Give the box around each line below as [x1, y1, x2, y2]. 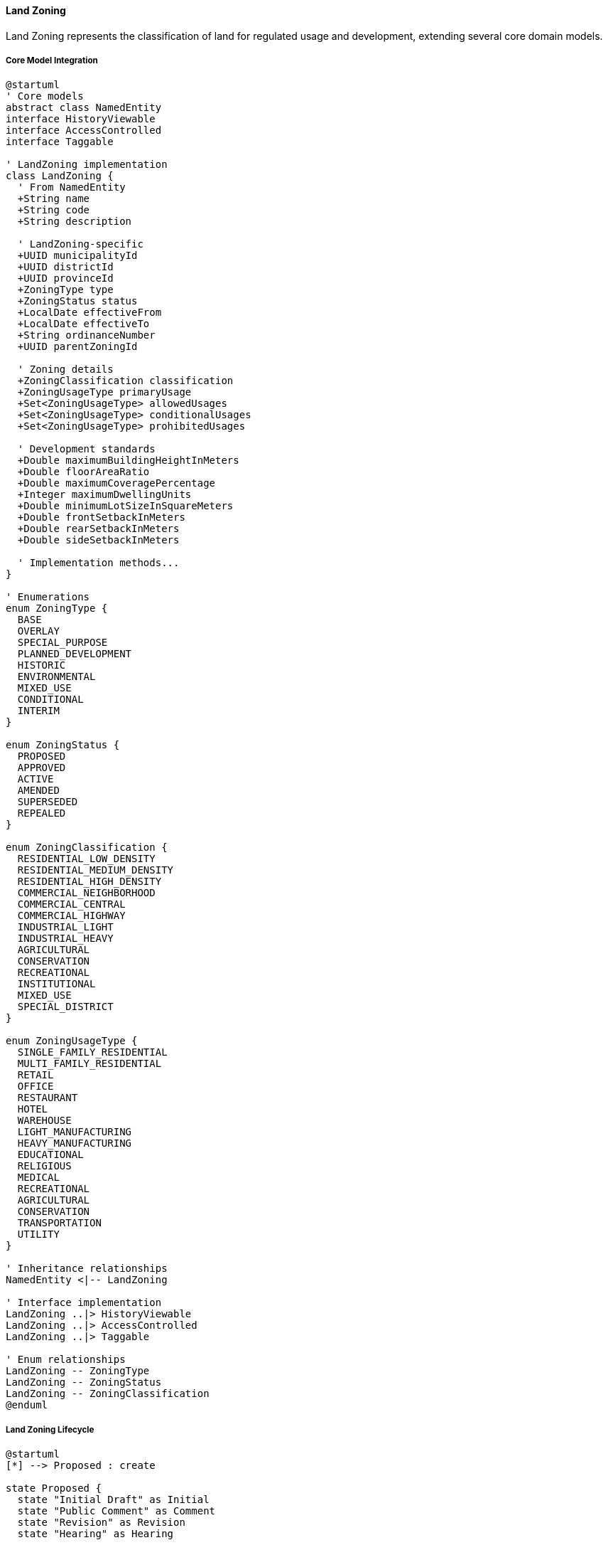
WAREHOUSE [17, 1115, 72, 1127]
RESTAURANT [17, 1092, 78, 1104]
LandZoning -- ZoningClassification [6, 1388, 210, 1400]
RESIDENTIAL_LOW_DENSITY [17, 853, 156, 865]
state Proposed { [6, 1482, 102, 1494]
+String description [17, 216, 132, 228]
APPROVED [17, 762, 66, 774]
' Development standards [17, 443, 156, 455]
